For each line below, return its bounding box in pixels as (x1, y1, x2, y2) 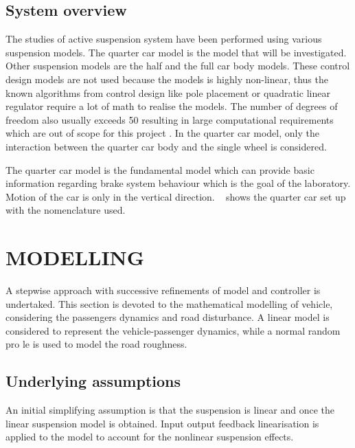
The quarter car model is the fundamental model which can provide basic (5, 162, 314, 177)
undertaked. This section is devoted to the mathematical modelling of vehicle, (5, 296, 333, 311)
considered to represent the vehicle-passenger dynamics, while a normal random (5, 323, 341, 337)
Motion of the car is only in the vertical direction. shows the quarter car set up (5, 189, 346, 203)
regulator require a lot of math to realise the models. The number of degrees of (5, 99, 338, 113)
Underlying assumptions (5, 370, 181, 392)
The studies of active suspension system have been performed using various (5, 32, 322, 46)
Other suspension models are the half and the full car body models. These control (5, 58, 350, 73)
